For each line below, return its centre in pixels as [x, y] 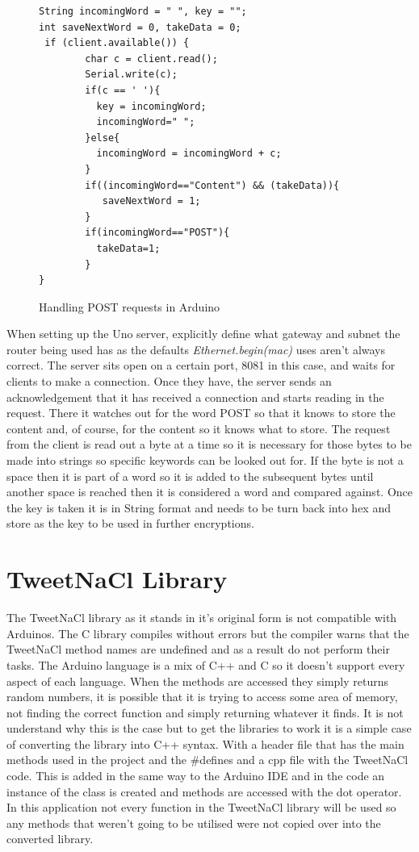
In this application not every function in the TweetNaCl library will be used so [201, 807]
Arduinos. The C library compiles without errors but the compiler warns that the [208, 633]
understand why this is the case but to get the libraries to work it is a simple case [209, 728]
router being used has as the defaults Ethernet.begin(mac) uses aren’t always [196, 349]
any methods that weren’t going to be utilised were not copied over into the [194, 823]
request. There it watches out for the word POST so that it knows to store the [201, 413]
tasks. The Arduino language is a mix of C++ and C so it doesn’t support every [206, 664]
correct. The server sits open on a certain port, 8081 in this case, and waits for [201, 365]
